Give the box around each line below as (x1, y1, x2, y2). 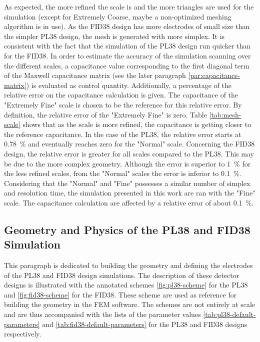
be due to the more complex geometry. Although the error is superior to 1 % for (4, 158, 251, 168)
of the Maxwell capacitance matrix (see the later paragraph (4, 70, 186, 80)
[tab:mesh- (209, 109, 241, 119)
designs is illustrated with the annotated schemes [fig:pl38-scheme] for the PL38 (4, 279, 248, 290)
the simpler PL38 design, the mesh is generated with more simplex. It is (4, 30, 225, 41)
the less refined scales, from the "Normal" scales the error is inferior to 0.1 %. (4, 168, 241, 178)
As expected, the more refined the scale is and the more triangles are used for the (4, 1, 254, 11)
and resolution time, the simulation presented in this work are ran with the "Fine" (4, 187, 255, 198)
